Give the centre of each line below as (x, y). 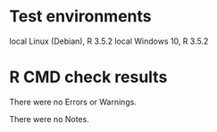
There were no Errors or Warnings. (73, 102)
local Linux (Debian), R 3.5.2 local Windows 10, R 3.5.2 (109, 41)
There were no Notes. (49, 119)
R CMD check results (88, 77)
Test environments (80, 16)
